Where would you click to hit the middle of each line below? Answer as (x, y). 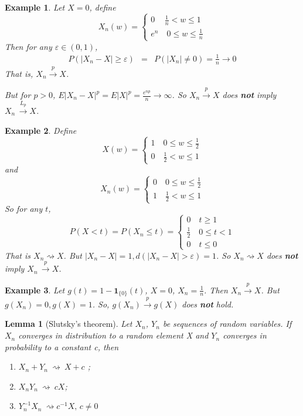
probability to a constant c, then (62, 346)
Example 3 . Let (35, 290)
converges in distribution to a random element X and (113, 335)
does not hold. (208, 304)
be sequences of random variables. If (227, 324)
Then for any (28, 46)
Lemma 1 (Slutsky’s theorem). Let (69, 324)
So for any (24, 209)
